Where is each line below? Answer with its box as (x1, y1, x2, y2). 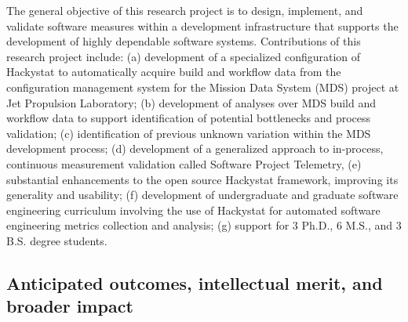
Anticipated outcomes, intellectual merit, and (6, 270, 383, 295)
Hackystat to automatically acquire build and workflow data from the (6, 63, 341, 80)
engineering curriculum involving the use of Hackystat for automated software (6, 201, 381, 218)
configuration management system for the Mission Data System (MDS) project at (6, 78, 399, 95)
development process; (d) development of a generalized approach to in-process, (6, 140, 384, 157)
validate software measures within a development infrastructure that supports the (6, 17, 399, 34)
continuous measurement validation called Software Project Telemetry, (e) (6, 155, 362, 172)
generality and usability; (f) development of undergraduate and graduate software (6, 186, 399, 203)
